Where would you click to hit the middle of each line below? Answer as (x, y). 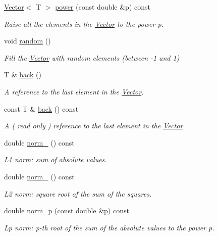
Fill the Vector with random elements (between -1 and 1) (92, 57)
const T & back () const (41, 108)
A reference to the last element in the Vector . (74, 91)
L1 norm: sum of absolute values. (56, 159)
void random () (28, 41)
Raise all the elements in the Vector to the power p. (84, 23)
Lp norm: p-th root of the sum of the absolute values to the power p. (109, 227)
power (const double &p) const (103, 7)
